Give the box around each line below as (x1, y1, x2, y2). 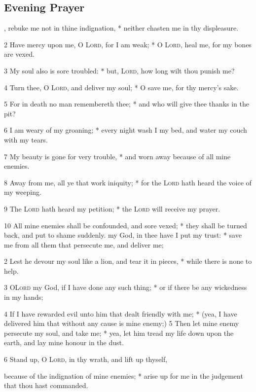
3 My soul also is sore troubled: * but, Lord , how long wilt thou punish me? (4, 65, 235, 75)
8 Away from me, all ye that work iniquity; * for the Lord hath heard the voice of (4, 177, 252, 187)
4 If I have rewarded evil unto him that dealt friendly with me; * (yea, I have (4, 308, 237, 319)
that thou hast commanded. (4, 380, 88, 391)
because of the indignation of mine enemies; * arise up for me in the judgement (4, 370, 243, 381)
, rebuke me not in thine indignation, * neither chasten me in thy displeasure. (4, 23, 239, 33)
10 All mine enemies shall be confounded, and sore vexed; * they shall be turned (4, 220, 247, 230)
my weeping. (4, 187, 41, 197)
